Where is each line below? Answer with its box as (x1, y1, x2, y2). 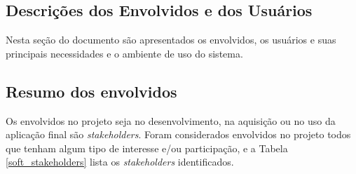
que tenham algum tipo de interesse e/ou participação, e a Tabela (6, 140, 288, 155)
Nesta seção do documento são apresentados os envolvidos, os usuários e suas (6, 32, 336, 47)
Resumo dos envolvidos (6, 80, 177, 102)
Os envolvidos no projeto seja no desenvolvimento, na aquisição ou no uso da (6, 113, 336, 128)
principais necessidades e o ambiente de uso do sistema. (6, 46, 243, 60)
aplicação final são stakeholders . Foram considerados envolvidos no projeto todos (6, 127, 351, 142)
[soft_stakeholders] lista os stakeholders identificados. (6, 154, 234, 169)
